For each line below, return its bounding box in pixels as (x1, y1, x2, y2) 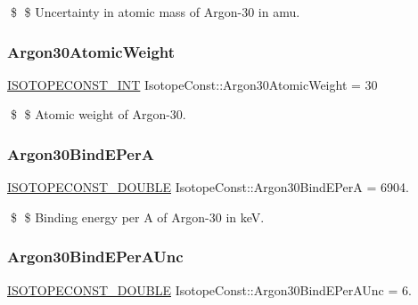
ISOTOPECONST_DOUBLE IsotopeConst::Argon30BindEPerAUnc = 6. (7, 280, 412, 299)
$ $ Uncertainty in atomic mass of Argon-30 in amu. (10, 3, 300, 20)
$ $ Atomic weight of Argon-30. (10, 105, 186, 124)
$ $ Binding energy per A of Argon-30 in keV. (10, 207, 265, 226)
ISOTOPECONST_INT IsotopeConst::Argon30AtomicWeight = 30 (7, 75, 378, 93)
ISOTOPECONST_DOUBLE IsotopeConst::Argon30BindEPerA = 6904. (7, 178, 409, 197)
